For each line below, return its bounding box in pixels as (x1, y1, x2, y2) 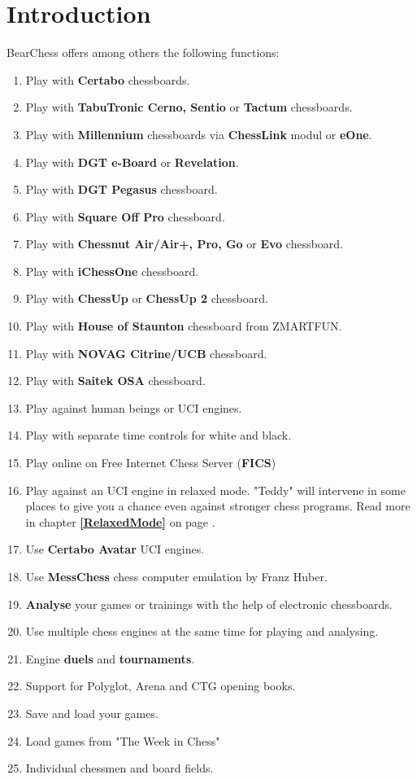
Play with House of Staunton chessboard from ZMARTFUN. (25, 317, 342, 335)
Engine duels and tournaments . (25, 650, 195, 667)
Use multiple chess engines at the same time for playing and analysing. (25, 623, 379, 640)
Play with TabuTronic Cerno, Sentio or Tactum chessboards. (25, 98, 353, 116)
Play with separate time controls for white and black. (25, 427, 292, 444)
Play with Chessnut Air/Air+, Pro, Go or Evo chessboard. (25, 235, 344, 252)
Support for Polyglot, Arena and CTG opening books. (25, 677, 296, 694)
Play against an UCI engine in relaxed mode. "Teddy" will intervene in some (25, 481, 406, 498)
